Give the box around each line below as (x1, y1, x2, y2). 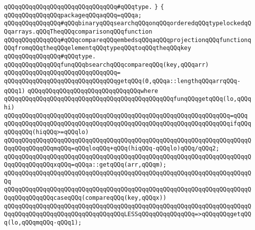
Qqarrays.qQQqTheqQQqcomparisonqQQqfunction (4, 28, 152, 35)
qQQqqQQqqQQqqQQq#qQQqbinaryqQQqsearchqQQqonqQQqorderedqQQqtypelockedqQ (4, 20, 252, 27)
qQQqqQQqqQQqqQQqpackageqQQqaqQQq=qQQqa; (4, 11, 142, 19)
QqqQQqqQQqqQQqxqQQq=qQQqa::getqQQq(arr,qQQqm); (4, 161, 167, 169)
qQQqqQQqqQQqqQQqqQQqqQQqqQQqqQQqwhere (27, 87, 158, 94)
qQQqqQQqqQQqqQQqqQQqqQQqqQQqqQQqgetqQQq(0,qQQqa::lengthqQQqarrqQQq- (4, 77, 241, 85)
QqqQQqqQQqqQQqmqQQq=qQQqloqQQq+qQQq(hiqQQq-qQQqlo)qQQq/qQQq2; (4, 145, 219, 152)
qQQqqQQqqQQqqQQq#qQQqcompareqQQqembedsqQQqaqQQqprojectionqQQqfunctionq (4, 36, 252, 44)
